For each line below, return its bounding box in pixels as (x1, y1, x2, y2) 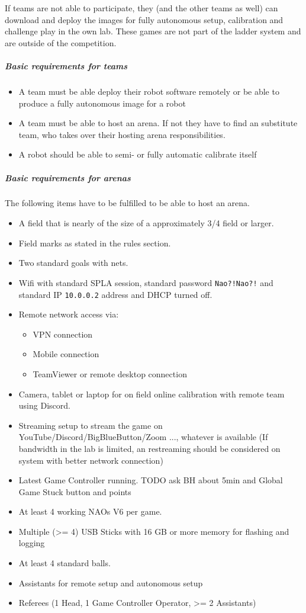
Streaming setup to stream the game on (18, 419, 163, 431)
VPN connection (33, 328, 93, 340)
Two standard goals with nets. (18, 256, 128, 269)
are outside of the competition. (5, 36, 117, 49)
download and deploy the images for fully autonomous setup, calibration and (5, 13, 284, 25)
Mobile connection (33, 348, 99, 360)
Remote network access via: (18, 308, 119, 320)
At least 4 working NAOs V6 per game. (18, 505, 162, 518)
